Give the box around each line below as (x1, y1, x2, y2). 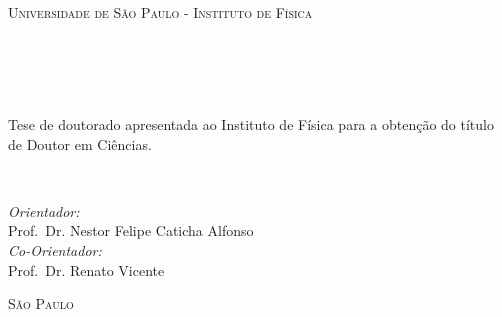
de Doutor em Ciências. (8, 133, 152, 154)
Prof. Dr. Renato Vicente (8, 259, 165, 280)
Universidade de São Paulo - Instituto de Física (8, 2, 313, 22)
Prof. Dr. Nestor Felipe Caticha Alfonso (8, 220, 254, 241)
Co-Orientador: (8, 239, 102, 260)
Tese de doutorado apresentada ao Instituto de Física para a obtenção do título (8, 113, 494, 134)
